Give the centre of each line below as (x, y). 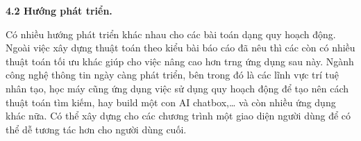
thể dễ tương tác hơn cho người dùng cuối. (96, 129)
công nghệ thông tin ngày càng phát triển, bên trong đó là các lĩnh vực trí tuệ (173, 75)
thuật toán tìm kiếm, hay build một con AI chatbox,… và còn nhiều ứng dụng (171, 102)
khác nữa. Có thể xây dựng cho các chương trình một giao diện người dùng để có (178, 116)
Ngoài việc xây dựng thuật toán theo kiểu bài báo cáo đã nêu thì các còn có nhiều (180, 48)
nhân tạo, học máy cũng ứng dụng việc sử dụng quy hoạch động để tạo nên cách (177, 88)
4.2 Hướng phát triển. (59, 10)
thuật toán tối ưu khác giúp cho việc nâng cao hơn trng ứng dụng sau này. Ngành (180, 61)
